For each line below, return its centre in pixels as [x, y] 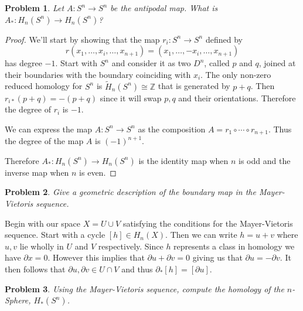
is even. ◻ [98, 172]
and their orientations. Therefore [237, 98]
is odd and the [265, 160]
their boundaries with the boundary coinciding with [98, 74]
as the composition [172, 129]
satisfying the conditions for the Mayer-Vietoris [208, 223]
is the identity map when [183, 160]
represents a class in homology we [234, 246]
